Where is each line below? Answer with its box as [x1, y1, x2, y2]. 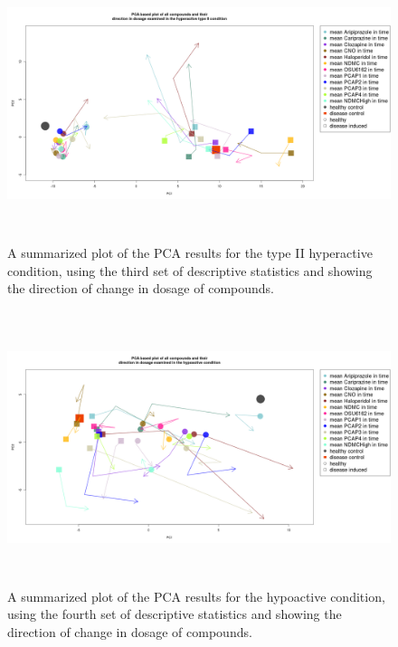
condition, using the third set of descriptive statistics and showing [7, 261, 373, 280]
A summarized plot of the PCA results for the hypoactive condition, [7, 586, 385, 605]
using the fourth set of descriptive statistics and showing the [7, 604, 342, 623]
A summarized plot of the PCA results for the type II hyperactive [7, 243, 373, 262]
